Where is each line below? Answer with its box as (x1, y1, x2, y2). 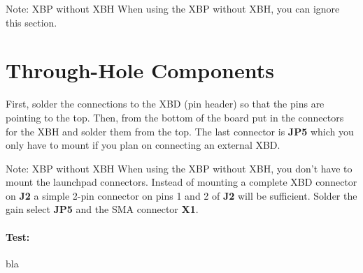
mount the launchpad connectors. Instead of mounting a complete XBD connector (6, 175, 357, 189)
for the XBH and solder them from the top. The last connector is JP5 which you (6, 124, 354, 138)
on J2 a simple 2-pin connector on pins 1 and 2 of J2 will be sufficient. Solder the (6, 188, 357, 202)
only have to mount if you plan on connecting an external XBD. (6, 138, 280, 152)
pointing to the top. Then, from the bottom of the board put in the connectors (6, 110, 344, 124)
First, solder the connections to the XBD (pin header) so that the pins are (6, 96, 325, 111)
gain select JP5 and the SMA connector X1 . (6, 202, 199, 216)
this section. (6, 15, 57, 29)
